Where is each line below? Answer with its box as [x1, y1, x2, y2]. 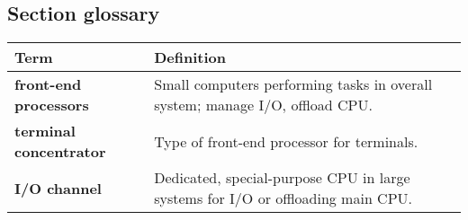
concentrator [14, 141, 106, 163]
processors [14, 94, 89, 116]
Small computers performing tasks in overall [154, 74, 433, 95]
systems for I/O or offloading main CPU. [154, 188, 413, 209]
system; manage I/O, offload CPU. [154, 94, 373, 116]
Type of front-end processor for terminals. [154, 130, 418, 152]
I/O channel [14, 177, 102, 198]
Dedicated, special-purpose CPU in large [154, 167, 410, 189]
